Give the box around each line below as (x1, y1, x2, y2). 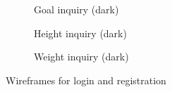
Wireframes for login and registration (6, 72, 166, 87)
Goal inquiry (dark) (34, 2, 119, 16)
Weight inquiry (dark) (34, 49, 129, 64)
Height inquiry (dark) (34, 25, 127, 40)
